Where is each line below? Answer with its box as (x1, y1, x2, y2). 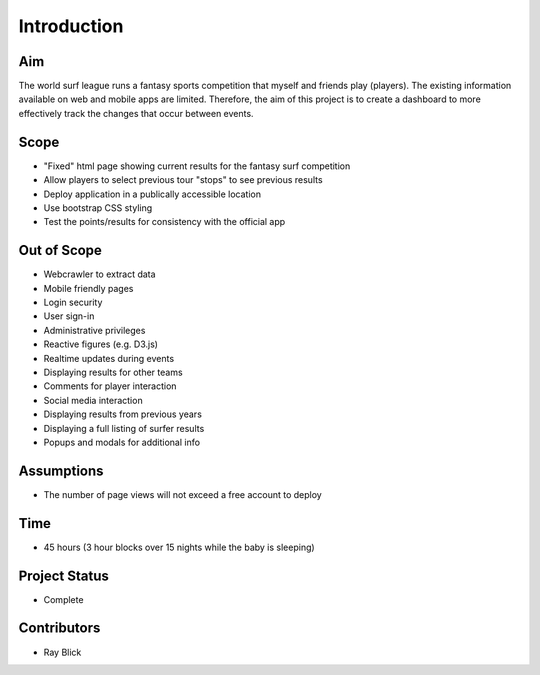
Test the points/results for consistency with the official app (43, 216, 286, 228)
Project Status (18, 567, 110, 584)
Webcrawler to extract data (43, 268, 156, 280)
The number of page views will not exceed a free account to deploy (43, 488, 322, 500)
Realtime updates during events (43, 352, 175, 364)
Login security (43, 296, 103, 308)
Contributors (18, 620, 101, 637)
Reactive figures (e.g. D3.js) (43, 338, 159, 350)
